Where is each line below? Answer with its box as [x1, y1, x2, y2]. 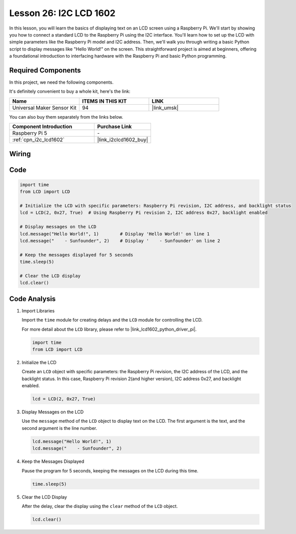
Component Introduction [12, 123, 72, 130]
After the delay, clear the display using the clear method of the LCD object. [21, 503, 178, 509]
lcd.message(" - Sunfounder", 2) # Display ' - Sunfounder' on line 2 [19, 238, 220, 243]
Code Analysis [9, 295, 56, 303]
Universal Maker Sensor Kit [12, 104, 77, 111]
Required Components [9, 66, 81, 75]
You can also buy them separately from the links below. [9, 114, 123, 120]
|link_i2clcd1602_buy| [97, 136, 148, 143]
